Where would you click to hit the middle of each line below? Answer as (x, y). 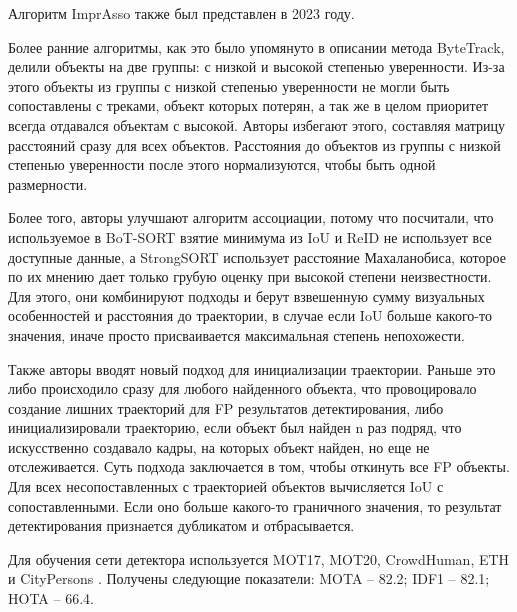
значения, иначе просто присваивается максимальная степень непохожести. (236, 334)
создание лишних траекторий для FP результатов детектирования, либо (226, 407)
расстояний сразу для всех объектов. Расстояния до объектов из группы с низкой (254, 144)
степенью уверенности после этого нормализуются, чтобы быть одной (222, 164)
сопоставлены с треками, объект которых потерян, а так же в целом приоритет (248, 105)
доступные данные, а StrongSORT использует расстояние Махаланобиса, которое (257, 256)
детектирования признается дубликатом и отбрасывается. (181, 525)
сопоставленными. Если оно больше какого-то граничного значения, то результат (255, 505)
